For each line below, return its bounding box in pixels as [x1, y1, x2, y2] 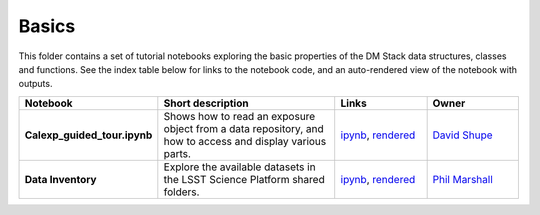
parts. [163, 146, 192, 160]
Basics [18, 15, 76, 37]
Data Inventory [24, 172, 97, 186]
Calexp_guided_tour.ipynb [24, 128, 153, 142]
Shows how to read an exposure [163, 109, 316, 123]
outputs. [18, 78, 53, 90]
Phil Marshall [432, 172, 494, 186]
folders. [163, 185, 200, 199]
